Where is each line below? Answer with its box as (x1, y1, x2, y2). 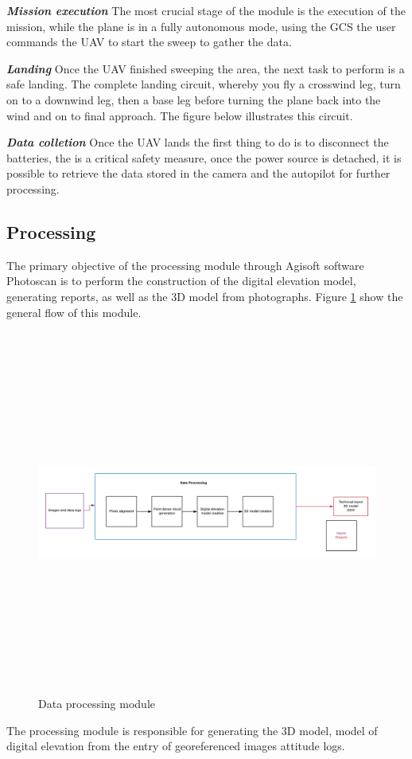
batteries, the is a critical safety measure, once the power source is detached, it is (6, 149, 402, 166)
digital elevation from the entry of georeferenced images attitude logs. (6, 737, 345, 754)
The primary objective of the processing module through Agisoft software (6, 256, 364, 273)
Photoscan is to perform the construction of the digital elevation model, (6, 272, 356, 289)
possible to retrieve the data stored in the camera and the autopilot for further (6, 165, 391, 182)
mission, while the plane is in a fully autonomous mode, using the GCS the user (6, 18, 396, 34)
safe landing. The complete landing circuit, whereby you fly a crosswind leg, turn (6, 76, 401, 92)
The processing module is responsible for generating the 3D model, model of (6, 722, 378, 738)
